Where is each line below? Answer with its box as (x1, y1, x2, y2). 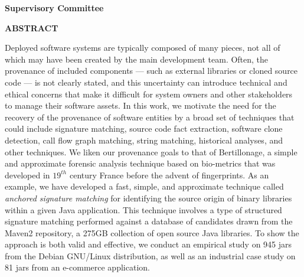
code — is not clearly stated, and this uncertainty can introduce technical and (5, 76, 287, 88)
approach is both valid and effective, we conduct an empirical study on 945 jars (5, 238, 292, 250)
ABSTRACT (5, 21, 58, 34)
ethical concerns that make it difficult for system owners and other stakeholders (5, 87, 293, 100)
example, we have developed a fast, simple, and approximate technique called (5, 180, 284, 193)
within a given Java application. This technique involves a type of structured (5, 203, 282, 216)
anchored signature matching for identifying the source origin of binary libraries (5, 191, 292, 204)
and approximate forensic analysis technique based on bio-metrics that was (5, 157, 276, 170)
